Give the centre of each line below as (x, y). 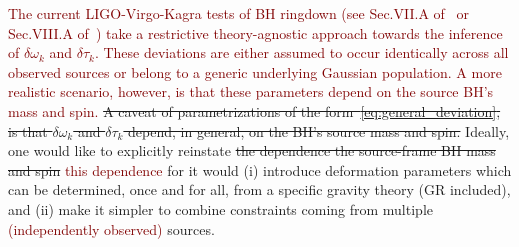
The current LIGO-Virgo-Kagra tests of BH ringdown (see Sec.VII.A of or (238, 13)
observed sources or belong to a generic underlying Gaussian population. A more (255, 71)
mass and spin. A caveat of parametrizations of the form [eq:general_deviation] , (254, 110)
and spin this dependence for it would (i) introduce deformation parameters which (260, 169)
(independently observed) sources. (111, 228)
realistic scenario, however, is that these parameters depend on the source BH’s (251, 91)
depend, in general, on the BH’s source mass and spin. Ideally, (319, 130)
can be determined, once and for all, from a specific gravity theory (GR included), (259, 189)
